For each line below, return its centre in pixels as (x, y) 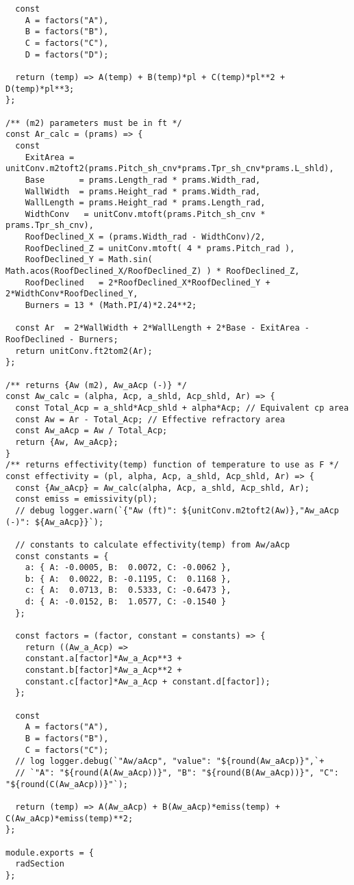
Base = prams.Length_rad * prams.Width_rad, (143, 180)
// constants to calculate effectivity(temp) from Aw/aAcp (153, 544)
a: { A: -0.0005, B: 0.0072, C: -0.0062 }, (128, 568)
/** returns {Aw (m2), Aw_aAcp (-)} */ (96, 385)
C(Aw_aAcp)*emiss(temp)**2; (69, 818)
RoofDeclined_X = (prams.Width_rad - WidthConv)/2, (145, 237)
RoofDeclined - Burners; (62, 340)
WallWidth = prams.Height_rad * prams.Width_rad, (143, 191)
